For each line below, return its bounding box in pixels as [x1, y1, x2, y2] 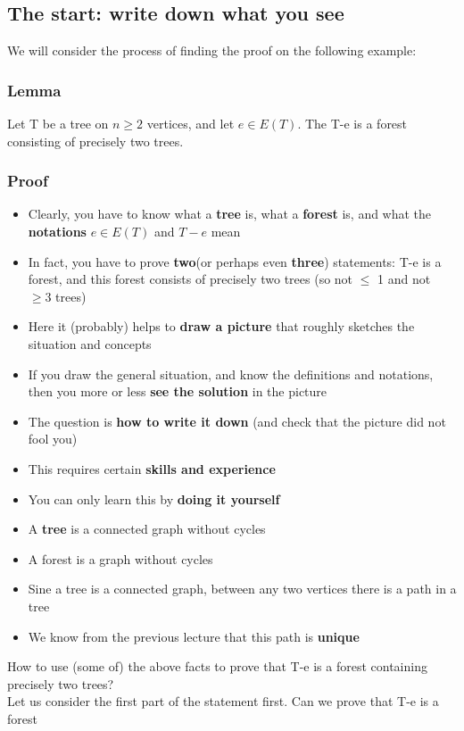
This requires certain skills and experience [28, 459, 276, 478]
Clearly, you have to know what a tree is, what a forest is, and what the [28, 204, 432, 223]
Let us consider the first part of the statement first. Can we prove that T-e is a [7, 692, 439, 710]
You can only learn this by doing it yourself [28, 489, 280, 508]
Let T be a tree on [7, 114, 109, 133]
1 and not [377, 270, 431, 288]
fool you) [28, 429, 78, 448]
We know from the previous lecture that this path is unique [28, 627, 360, 645]
